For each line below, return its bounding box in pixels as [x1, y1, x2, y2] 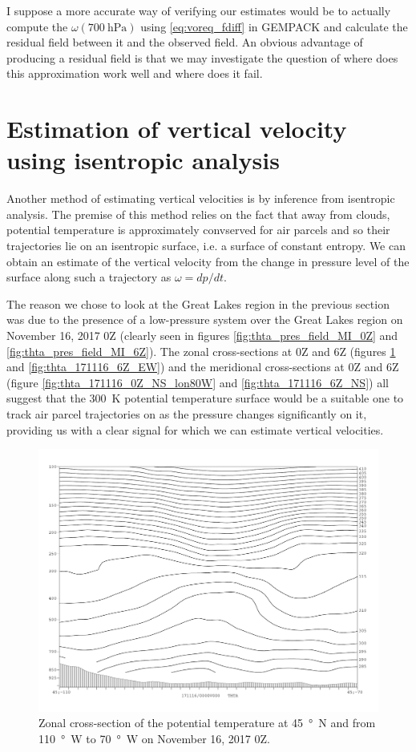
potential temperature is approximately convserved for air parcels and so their [6, 221, 390, 238]
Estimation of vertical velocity [6, 112, 347, 145]
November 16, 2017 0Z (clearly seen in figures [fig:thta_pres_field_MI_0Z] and [6, 327, 398, 344]
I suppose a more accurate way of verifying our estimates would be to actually [6, 2, 391, 18]
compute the [6, 18, 68, 34]
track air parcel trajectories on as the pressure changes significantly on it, [6, 406, 367, 422]
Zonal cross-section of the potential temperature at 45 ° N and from [38, 714, 376, 731]
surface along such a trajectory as [6, 269, 172, 285]
